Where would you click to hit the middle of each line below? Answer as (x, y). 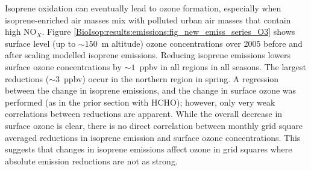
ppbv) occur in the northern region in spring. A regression (171, 78)
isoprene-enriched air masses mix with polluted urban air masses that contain (148, 19)
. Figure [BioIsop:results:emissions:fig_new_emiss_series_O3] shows (168, 31)
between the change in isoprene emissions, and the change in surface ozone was (151, 90)
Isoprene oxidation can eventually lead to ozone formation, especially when (143, 8)
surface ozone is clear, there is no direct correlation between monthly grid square (154, 125)
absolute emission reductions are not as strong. (91, 160)
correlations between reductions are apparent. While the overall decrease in (144, 114)
